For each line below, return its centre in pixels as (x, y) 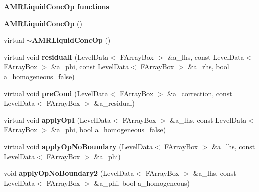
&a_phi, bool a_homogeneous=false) (109, 130)
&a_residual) (114, 103)
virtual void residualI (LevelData (56, 57)
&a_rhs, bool (209, 67)
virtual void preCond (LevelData (56, 93)
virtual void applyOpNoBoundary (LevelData (78, 146)
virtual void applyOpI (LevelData (58, 120)
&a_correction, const (200, 93)
